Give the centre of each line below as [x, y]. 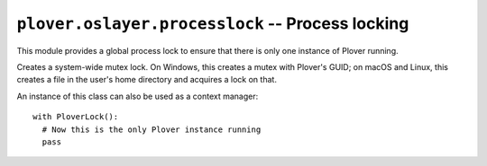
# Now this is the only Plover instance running [152, 129]
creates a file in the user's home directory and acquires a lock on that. [147, 80]
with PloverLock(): [76, 117]
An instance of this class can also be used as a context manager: [138, 96]
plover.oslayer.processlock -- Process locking [213, 23]
